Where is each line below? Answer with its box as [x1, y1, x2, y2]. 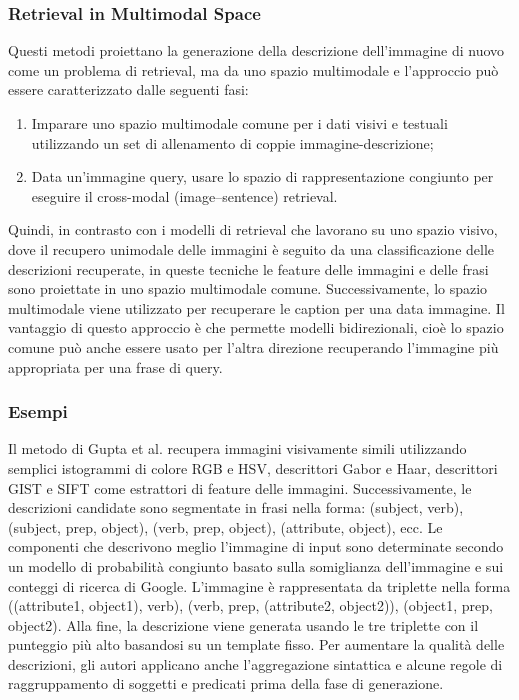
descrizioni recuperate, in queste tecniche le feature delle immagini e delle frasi [8, 258, 489, 279]
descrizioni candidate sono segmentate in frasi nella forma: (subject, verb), [8, 497, 464, 518]
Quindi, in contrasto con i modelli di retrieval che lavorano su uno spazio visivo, [8, 219, 498, 240]
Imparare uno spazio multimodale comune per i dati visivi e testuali [31, 113, 448, 133]
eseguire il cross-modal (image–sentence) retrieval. [31, 185, 338, 206]
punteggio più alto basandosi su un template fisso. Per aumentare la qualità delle [8, 634, 505, 655]
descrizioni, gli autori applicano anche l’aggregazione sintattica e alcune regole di [8, 653, 503, 674]
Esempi [8, 399, 68, 424]
